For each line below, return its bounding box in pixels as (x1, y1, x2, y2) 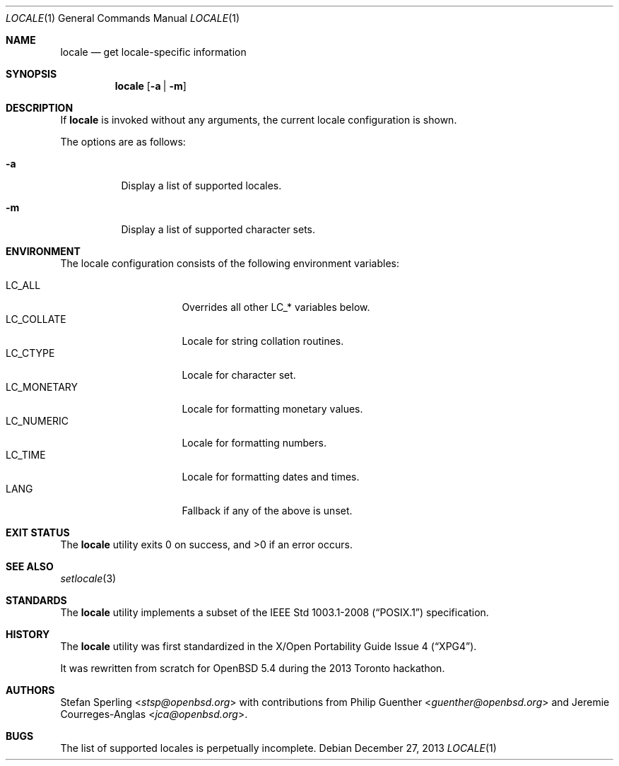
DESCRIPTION (6, 102, 73, 114)
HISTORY (6, 628, 50, 640)
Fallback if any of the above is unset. (182, 505, 353, 517)
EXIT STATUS (6, 526, 70, 538)
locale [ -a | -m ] (114, 80, 187, 92)
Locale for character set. (182, 369, 296, 381)
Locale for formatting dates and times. (182, 471, 360, 483)
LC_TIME (6, 449, 46, 461)
